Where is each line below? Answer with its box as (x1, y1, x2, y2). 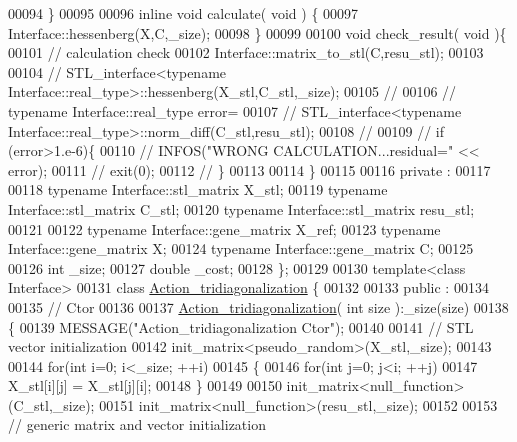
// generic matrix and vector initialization (8, 414, 266, 435)
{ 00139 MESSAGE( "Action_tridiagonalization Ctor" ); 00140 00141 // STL (8, 316, 474, 337)
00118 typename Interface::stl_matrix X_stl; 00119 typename (8, 179, 388, 200)
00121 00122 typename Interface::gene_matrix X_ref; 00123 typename (8, 218, 441, 239)
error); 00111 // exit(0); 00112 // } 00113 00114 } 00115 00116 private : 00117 (8, 159, 491, 180)
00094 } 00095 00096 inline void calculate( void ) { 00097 (8, 3, 359, 23)
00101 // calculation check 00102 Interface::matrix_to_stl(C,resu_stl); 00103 (8, 42, 484, 63)
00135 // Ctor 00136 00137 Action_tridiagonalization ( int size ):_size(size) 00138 (8, 296, 509, 317)
